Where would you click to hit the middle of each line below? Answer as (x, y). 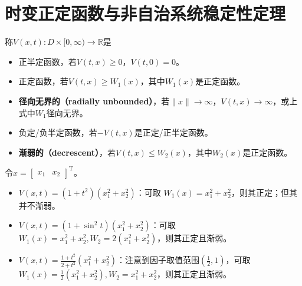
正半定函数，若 (47, 61)
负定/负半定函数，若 (58, 132)
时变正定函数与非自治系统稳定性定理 (145, 13)
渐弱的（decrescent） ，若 (67, 152)
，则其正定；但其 (264, 192)
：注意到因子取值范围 (158, 260)
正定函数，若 (43, 81)
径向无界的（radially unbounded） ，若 (94, 101)
